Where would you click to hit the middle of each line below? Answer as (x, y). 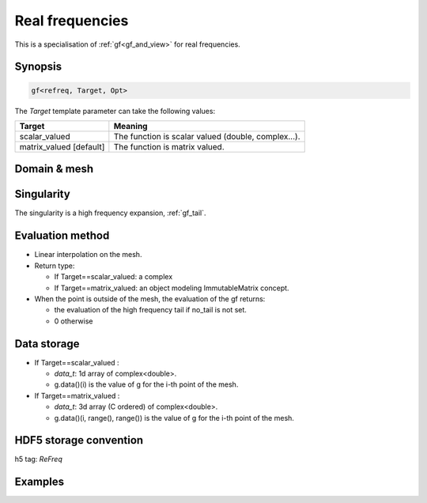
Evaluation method (62, 236)
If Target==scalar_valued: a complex (113, 277)
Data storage (47, 344)
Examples (40, 482)
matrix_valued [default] (62, 146)
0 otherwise (74, 321)
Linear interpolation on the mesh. (88, 255)
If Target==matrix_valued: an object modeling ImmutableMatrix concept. (172, 288)
